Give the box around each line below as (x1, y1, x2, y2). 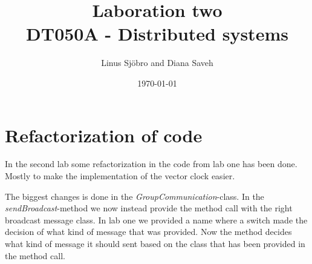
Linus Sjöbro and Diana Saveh (101, 56, 213, 69)
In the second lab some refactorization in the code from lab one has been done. (5, 157, 297, 170)
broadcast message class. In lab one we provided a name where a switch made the (5, 213, 308, 226)
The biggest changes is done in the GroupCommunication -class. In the (5, 190, 264, 202)
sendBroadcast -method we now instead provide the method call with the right (5, 202, 293, 214)
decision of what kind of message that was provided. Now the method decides (5, 225, 292, 238)
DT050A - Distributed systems (26, 21, 288, 46)
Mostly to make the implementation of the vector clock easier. (5, 170, 235, 182)
